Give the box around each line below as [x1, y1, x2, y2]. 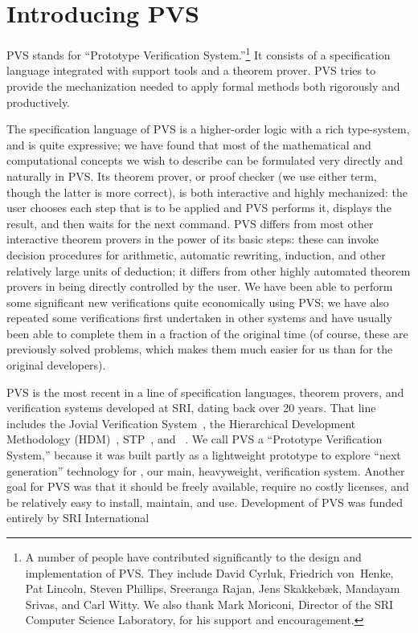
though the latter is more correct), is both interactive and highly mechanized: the [6, 183, 408, 200]
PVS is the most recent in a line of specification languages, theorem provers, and [6, 383, 404, 400]
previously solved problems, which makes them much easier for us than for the [6, 341, 393, 357]
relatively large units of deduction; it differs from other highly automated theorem [6, 262, 411, 279]
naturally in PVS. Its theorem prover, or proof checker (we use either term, [6, 167, 377, 184]
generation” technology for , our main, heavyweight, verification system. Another [6, 462, 405, 479]
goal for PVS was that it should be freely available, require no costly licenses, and [6, 478, 409, 495]
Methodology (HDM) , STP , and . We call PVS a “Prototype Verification [6, 431, 383, 447]
